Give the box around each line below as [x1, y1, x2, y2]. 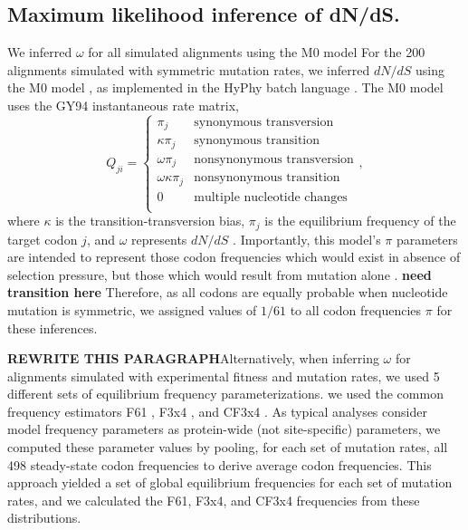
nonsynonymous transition [194, 171, 340, 185]
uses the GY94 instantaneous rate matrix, [7, 95, 239, 114]
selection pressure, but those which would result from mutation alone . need [7, 265, 432, 284]
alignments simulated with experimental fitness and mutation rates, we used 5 [7, 366, 440, 385]
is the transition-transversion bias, [55, 211, 245, 230]
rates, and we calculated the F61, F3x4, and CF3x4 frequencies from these [7, 490, 420, 509]
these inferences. [7, 318, 98, 337]
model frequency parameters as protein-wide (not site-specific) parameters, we [7, 419, 441, 438]
